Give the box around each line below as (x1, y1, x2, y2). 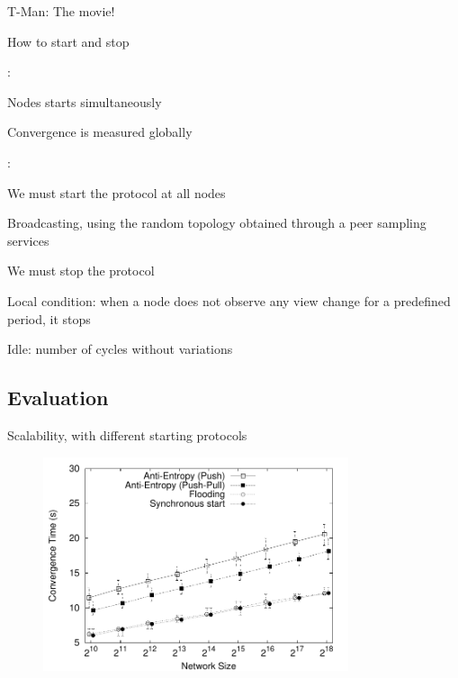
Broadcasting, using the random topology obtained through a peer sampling (7, 213, 427, 232)
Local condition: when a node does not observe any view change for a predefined (7, 291, 451, 310)
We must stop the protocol (7, 261, 155, 280)
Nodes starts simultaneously (7, 92, 162, 111)
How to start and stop (7, 32, 130, 50)
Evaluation (7, 384, 109, 411)
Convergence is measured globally (7, 122, 193, 141)
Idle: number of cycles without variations (7, 339, 233, 358)
